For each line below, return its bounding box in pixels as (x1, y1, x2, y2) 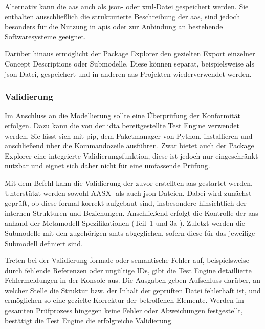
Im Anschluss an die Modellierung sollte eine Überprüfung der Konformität (5, 110, 240, 121)
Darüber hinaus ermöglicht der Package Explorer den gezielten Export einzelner (5, 48, 255, 59)
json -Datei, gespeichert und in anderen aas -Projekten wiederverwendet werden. (5, 68, 252, 79)
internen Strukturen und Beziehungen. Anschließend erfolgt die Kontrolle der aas (5, 207, 258, 218)
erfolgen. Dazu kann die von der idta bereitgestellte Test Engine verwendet (5, 120, 239, 130)
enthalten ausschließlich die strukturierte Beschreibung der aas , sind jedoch (5, 11, 240, 21)
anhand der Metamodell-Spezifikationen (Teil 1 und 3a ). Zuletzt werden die (5, 217, 245, 228)
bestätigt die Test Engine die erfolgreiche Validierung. (5, 315, 173, 325)
